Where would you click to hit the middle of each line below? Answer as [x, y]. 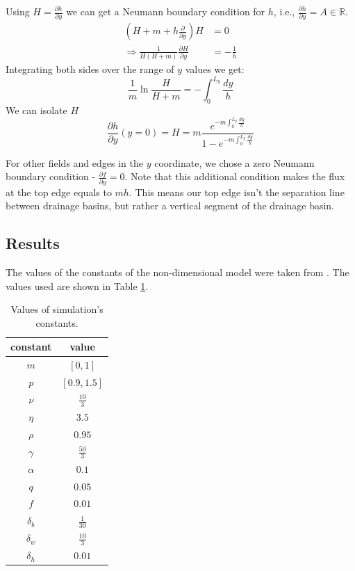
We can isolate [36, 110]
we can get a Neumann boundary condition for [166, 11]
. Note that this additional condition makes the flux [235, 176]
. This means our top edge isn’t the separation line [237, 192]
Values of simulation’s [57, 309]
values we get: [215, 69]
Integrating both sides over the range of [90, 69]
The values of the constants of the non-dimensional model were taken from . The [177, 272]
